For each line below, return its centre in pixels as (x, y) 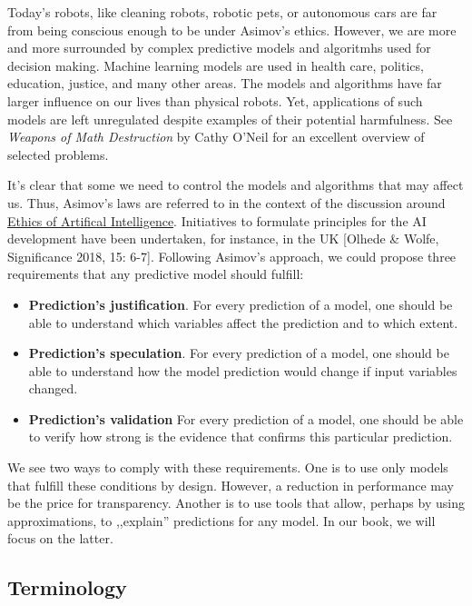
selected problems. (58, 154)
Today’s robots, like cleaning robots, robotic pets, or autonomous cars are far (222, 12)
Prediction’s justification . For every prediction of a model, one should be (241, 304)
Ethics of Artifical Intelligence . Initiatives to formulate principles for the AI (217, 220)
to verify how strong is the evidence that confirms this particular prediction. (241, 437)
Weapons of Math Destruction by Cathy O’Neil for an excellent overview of (216, 137)
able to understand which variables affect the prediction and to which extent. (243, 322)
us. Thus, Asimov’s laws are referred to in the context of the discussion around (226, 202)
